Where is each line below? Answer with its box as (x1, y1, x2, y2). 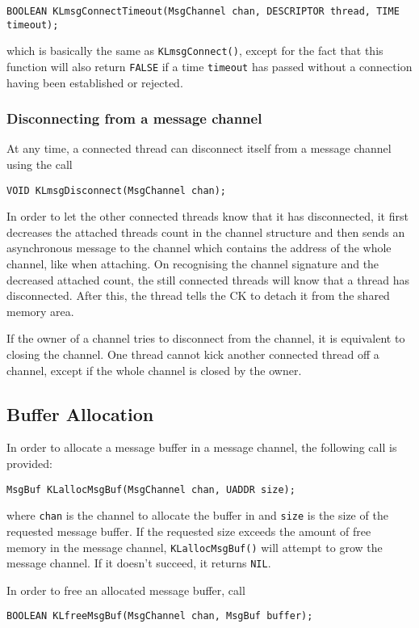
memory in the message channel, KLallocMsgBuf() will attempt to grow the (6, 538, 383, 555)
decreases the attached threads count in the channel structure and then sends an (6, 223, 405, 240)
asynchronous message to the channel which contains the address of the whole (6, 239, 392, 256)
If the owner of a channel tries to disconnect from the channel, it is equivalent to (6, 330, 405, 347)
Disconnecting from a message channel (6, 108, 262, 129)
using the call (6, 156, 73, 173)
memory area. (6, 302, 74, 319)
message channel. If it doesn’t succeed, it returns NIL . (6, 554, 271, 571)
